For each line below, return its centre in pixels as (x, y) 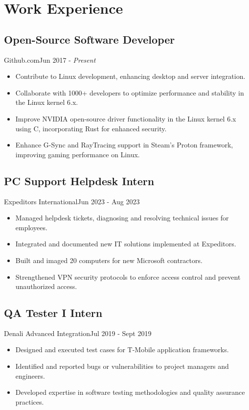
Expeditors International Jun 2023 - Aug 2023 (72, 201)
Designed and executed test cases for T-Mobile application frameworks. (122, 350)
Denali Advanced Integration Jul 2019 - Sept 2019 (78, 333)
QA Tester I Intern (53, 313)
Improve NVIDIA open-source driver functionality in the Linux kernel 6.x (126, 118)
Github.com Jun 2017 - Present (50, 60)
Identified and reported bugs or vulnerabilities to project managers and (122, 366)
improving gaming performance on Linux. (78, 154)
